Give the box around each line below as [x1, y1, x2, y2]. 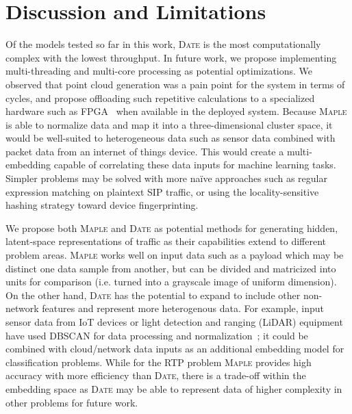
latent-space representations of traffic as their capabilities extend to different [5, 234, 326, 248]
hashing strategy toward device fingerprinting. [5, 198, 199, 212]
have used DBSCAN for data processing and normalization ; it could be [5, 328, 308, 342]
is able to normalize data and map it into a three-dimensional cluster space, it [5, 117, 333, 131]
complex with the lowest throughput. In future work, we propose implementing [5, 50, 337, 64]
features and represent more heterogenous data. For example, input [42, 301, 325, 315]
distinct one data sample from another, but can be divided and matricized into [5, 261, 336, 275]
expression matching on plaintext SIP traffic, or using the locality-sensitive [5, 184, 319, 198]
